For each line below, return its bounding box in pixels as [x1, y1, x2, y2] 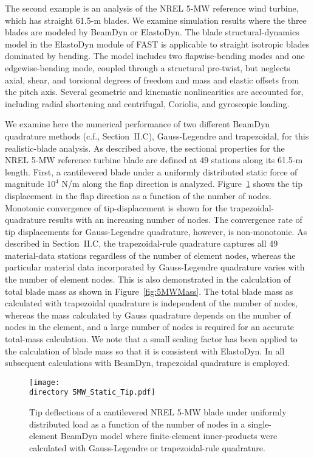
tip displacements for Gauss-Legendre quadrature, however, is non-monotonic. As [5, 225, 307, 238]
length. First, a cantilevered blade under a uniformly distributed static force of [5, 165, 298, 178]
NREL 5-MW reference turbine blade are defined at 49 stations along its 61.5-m [5, 153, 303, 166]
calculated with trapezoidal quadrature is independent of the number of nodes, [5, 297, 298, 309]
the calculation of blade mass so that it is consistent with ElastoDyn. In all [5, 344, 285, 357]
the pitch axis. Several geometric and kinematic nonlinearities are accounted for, [5, 85, 304, 98]
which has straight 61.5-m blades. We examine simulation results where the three [5, 13, 307, 26]
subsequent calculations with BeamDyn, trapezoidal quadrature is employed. [5, 356, 290, 369]
